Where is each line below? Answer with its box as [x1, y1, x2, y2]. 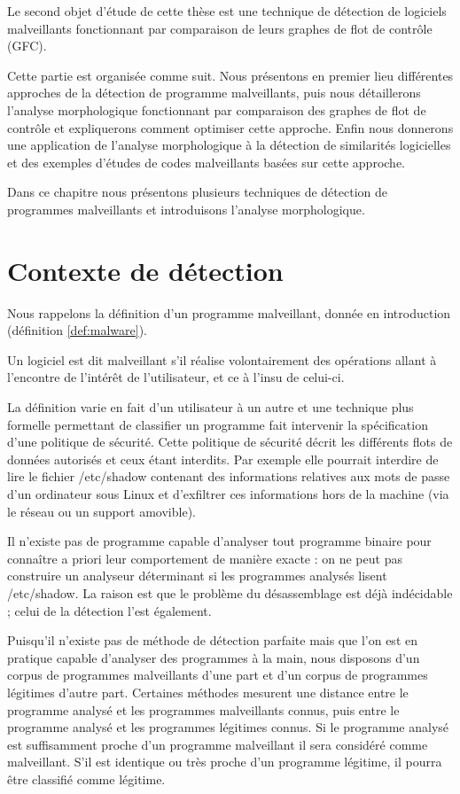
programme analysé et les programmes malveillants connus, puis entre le [7, 700, 400, 719]
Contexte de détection [7, 252, 284, 288]
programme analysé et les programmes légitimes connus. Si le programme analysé [7, 718, 449, 736]
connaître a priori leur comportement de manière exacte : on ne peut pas [7, 549, 402, 567]
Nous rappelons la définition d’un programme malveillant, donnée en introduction [7, 303, 451, 322]
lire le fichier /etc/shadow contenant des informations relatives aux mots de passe [7, 467, 450, 486]
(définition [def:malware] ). [7, 321, 147, 339]
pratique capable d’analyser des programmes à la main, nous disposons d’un [7, 648, 420, 666]
